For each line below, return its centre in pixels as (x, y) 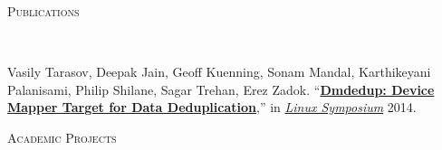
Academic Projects (62, 137)
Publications (43, 11)
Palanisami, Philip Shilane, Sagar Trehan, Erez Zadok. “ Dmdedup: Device (221, 89)
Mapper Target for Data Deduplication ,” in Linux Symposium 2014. (212, 107)
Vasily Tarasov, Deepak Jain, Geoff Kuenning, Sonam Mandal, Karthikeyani (219, 72)
